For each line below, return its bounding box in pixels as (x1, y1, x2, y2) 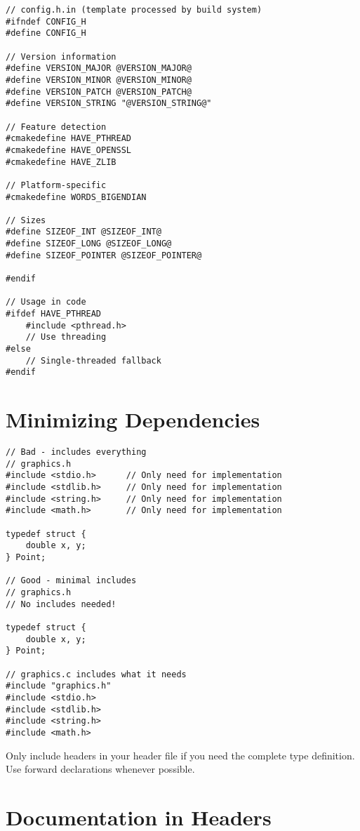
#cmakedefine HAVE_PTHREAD (6, 133, 131, 144)
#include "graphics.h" (6, 681, 112, 691)
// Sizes (6, 215, 46, 225)
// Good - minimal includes (6, 576, 137, 586)
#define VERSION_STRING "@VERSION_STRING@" (6, 98, 212, 109)
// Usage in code (6, 297, 86, 307)
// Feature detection (6, 121, 107, 132)
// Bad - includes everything (6, 447, 147, 458)
